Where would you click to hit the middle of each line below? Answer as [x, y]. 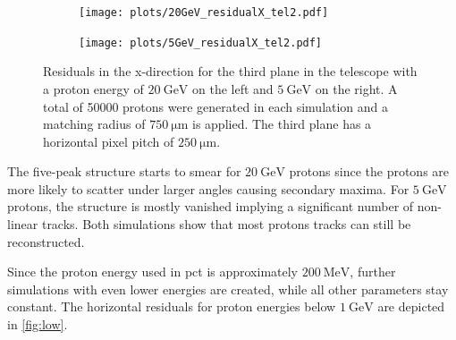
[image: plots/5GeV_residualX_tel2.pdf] [201, 42]
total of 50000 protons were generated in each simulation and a [216, 106]
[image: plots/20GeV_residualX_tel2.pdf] [204, 13]
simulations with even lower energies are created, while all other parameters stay [228, 289]
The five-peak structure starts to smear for [124, 171]
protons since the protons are [369, 171]
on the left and [233, 88]
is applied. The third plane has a [282, 124]
